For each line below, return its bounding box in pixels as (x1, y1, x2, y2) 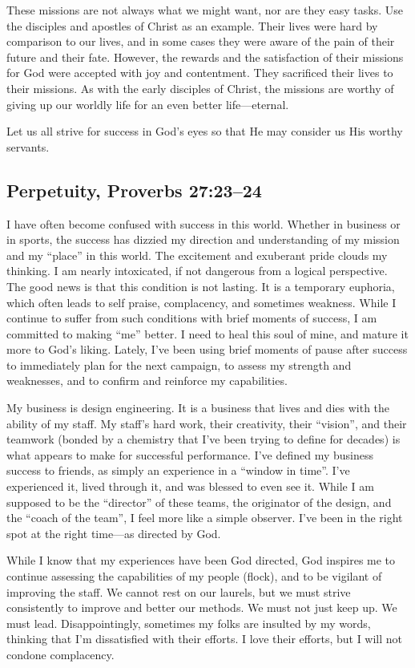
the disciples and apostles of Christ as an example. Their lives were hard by (6, 17, 378, 34)
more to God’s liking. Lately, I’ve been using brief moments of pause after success (6, 341, 408, 358)
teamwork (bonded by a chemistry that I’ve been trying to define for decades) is (6, 431, 401, 447)
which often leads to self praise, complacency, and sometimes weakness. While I (6, 294, 397, 310)
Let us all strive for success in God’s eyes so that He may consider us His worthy (6, 123, 403, 140)
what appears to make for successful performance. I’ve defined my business (6, 446, 373, 463)
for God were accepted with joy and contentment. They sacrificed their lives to (6, 64, 393, 81)
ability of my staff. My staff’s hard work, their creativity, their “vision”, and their (6, 415, 407, 431)
